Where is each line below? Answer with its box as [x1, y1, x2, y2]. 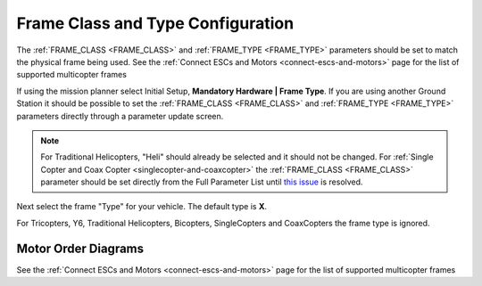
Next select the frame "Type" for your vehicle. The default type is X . [16, 201, 268, 212]
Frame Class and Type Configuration [16, 13, 295, 33]
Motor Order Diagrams [16, 241, 145, 256]
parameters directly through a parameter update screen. [16, 110, 224, 121]
